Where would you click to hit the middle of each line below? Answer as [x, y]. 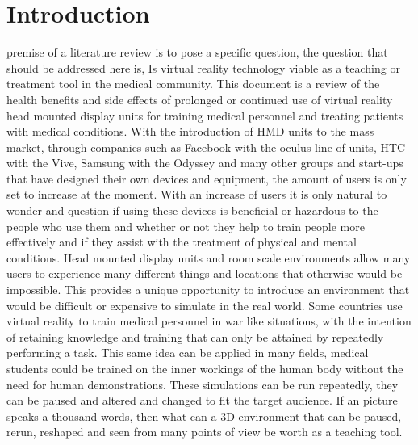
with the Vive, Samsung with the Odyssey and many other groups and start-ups [205, 163]
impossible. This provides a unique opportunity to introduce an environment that [208, 290]
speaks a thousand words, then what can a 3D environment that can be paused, [204, 416]
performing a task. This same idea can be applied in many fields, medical [188, 353]
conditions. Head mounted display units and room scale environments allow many [209, 257]
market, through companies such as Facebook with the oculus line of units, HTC [206, 147]
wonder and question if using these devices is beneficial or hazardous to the [192, 210]
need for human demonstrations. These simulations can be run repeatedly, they [203, 384]
